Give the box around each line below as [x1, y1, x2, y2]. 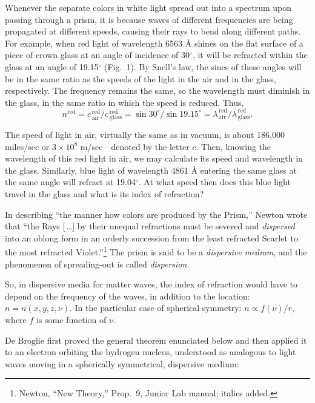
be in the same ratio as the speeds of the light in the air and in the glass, [5, 72, 276, 85]
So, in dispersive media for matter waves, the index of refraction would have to [5, 278, 298, 290]
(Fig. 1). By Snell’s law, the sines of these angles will [104, 60, 302, 73]
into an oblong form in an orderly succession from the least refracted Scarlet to [5, 231, 298, 244]
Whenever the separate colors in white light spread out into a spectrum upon [5, 1, 292, 13]
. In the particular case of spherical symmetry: [69, 301, 242, 314]
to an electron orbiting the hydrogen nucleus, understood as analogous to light [5, 346, 296, 358]
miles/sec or [5, 140, 50, 152]
